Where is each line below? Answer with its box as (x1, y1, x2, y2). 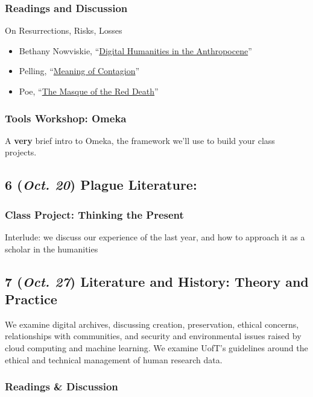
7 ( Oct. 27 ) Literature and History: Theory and (5, 272, 309, 290)
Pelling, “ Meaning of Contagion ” (19, 64, 140, 77)
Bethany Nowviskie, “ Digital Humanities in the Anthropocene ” (19, 44, 252, 57)
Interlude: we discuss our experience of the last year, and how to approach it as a (5, 231, 305, 243)
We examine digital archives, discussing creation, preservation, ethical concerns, (5, 317, 299, 330)
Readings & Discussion (5, 379, 118, 394)
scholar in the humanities (5, 242, 98, 255)
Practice (5, 289, 57, 308)
